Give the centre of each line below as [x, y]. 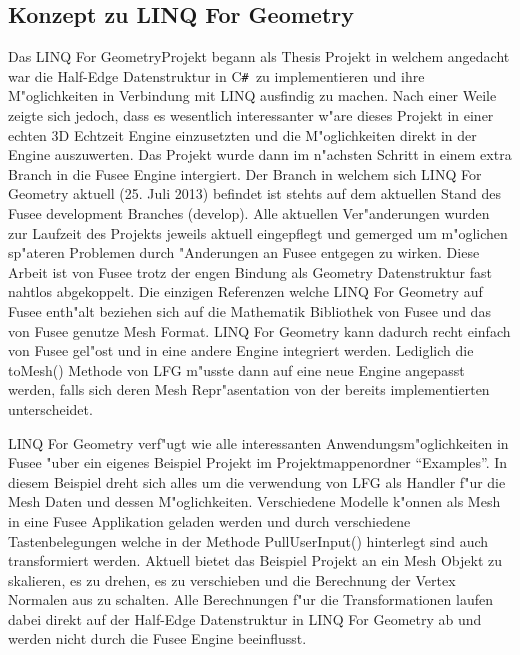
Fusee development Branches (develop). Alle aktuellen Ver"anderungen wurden [249, 213]
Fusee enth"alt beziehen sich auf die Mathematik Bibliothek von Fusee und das [249, 310]
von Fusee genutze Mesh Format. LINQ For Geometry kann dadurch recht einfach [259, 330]
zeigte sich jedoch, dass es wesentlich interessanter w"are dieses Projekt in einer [251, 115]
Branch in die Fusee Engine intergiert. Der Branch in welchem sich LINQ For [245, 173]
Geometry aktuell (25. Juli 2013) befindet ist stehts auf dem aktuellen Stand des [254, 193]
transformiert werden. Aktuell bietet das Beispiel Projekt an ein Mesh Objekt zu [255, 560]
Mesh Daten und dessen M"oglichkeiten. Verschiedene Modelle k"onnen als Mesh [254, 501]
